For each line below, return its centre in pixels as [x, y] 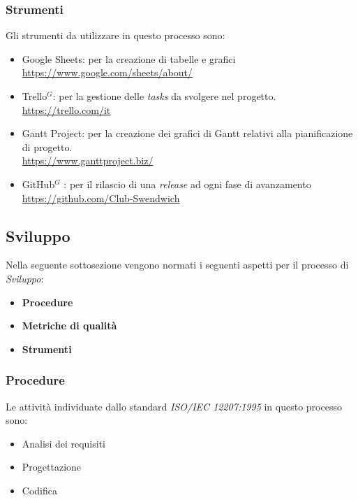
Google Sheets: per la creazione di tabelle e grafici [129, 58]
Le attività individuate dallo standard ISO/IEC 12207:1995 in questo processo [174, 406]
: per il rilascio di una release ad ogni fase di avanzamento [187, 184]
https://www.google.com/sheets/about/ [107, 72]
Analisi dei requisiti [64, 443]
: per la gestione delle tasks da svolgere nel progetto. [164, 96]
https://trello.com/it [66, 109]
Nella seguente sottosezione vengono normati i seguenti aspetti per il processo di [177, 265]
